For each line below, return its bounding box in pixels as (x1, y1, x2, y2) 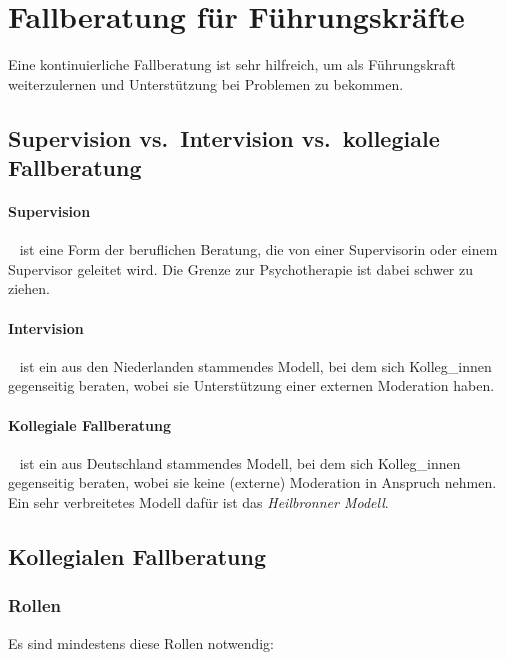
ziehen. (8, 278, 50, 299)
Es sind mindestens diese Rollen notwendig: (8, 632, 274, 653)
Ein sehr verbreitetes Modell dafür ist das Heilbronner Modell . (8, 492, 389, 513)
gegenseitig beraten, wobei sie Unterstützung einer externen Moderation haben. (8, 375, 495, 396)
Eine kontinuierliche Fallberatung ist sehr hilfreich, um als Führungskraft (8, 54, 456, 75)
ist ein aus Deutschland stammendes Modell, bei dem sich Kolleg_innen (19, 452, 461, 473)
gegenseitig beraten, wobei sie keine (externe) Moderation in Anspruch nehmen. (8, 472, 497, 493)
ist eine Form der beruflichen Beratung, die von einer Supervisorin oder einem (19, 239, 498, 260)
